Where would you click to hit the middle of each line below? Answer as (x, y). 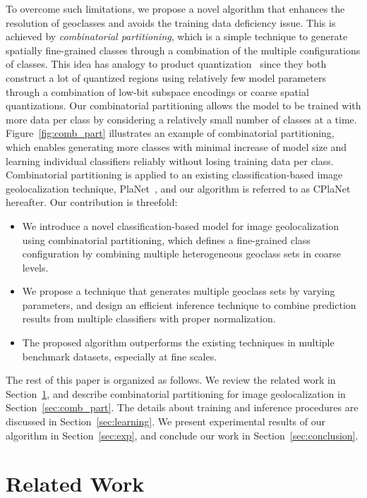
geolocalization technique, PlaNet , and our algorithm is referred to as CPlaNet (178, 188)
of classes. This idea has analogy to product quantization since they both (166, 64)
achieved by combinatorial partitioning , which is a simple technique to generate (177, 36)
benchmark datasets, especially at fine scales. (120, 356)
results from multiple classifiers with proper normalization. (149, 318)
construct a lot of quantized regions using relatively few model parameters (166, 77)
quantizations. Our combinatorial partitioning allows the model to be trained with (183, 105)
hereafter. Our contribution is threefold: (92, 202)
